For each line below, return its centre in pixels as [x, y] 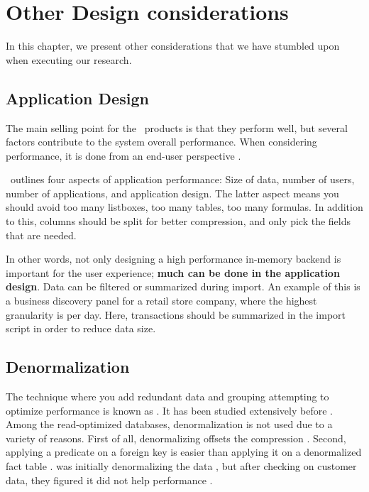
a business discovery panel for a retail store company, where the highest [161, 301]
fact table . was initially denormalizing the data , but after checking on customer [181, 466]
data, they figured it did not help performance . [109, 480]
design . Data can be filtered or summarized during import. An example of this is [183, 286]
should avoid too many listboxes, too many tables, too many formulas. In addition [184, 207]
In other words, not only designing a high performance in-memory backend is [174, 259]
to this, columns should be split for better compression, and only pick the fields [178, 221]
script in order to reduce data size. [81, 328]
